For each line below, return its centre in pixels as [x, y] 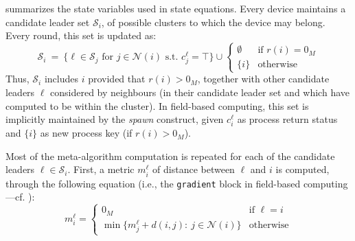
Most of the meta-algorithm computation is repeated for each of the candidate [170, 156]
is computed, [302, 169]
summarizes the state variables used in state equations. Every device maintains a [176, 8]
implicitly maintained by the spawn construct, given [115, 119]
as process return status [287, 119]
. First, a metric [101, 169]
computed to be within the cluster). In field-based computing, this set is [157, 105]
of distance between [194, 169]
